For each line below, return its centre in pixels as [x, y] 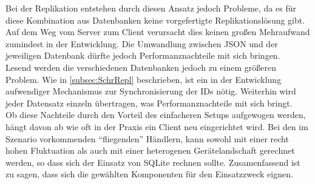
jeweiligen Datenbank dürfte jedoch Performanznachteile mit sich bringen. [143, 55]
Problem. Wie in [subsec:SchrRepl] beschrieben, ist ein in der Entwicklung [144, 79]
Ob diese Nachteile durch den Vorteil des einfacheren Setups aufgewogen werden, [156, 115]
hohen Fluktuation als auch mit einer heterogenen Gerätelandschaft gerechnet [150, 150]
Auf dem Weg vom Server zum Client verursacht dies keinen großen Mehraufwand [158, 32]
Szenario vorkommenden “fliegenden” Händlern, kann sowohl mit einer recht [147, 138]
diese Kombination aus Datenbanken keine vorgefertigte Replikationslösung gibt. [155, 20]
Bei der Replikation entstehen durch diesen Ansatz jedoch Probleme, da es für [151, 8]
